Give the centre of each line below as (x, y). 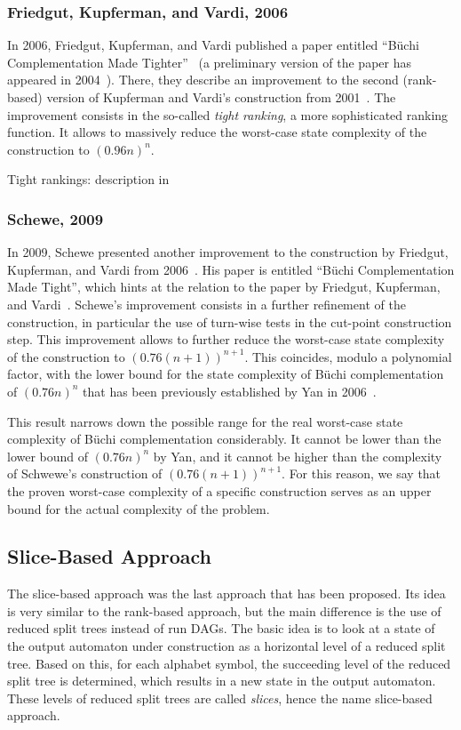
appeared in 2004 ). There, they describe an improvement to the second (203, 80)
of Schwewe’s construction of (85, 473)
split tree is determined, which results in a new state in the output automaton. (222, 681)
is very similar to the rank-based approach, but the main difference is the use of (224, 610)
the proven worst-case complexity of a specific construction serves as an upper (219, 490)
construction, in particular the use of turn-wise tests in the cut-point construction (230, 321)
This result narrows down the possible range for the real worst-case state (205, 421)
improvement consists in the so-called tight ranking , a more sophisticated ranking (228, 114)
